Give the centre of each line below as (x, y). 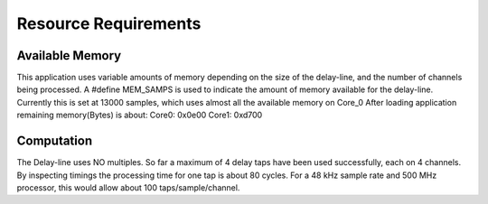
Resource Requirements (109, 23)
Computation (55, 141)
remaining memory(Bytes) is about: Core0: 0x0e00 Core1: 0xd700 (140, 115)
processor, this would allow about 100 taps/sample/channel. (128, 187)
